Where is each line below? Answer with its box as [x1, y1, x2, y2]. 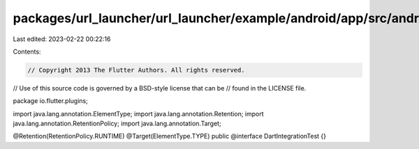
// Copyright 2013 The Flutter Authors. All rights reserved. [27, 66, 245, 74]
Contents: [13, 47, 41, 56]
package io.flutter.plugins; [13, 97, 89, 105]
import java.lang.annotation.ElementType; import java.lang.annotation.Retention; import [13, 109, 265, 118]
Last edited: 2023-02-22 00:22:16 [13, 35, 111, 43]
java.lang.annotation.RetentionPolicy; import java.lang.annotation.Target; [13, 119, 221, 128]
